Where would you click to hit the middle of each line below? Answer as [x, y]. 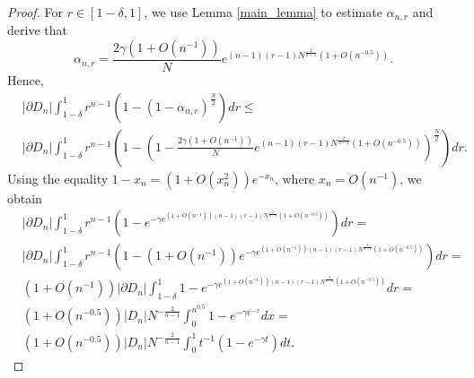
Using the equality [58, 178]
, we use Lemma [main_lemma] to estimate [263, 12]
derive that [37, 30]
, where [294, 178]
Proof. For [35, 12]
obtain [25, 198]
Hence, [26, 80]
